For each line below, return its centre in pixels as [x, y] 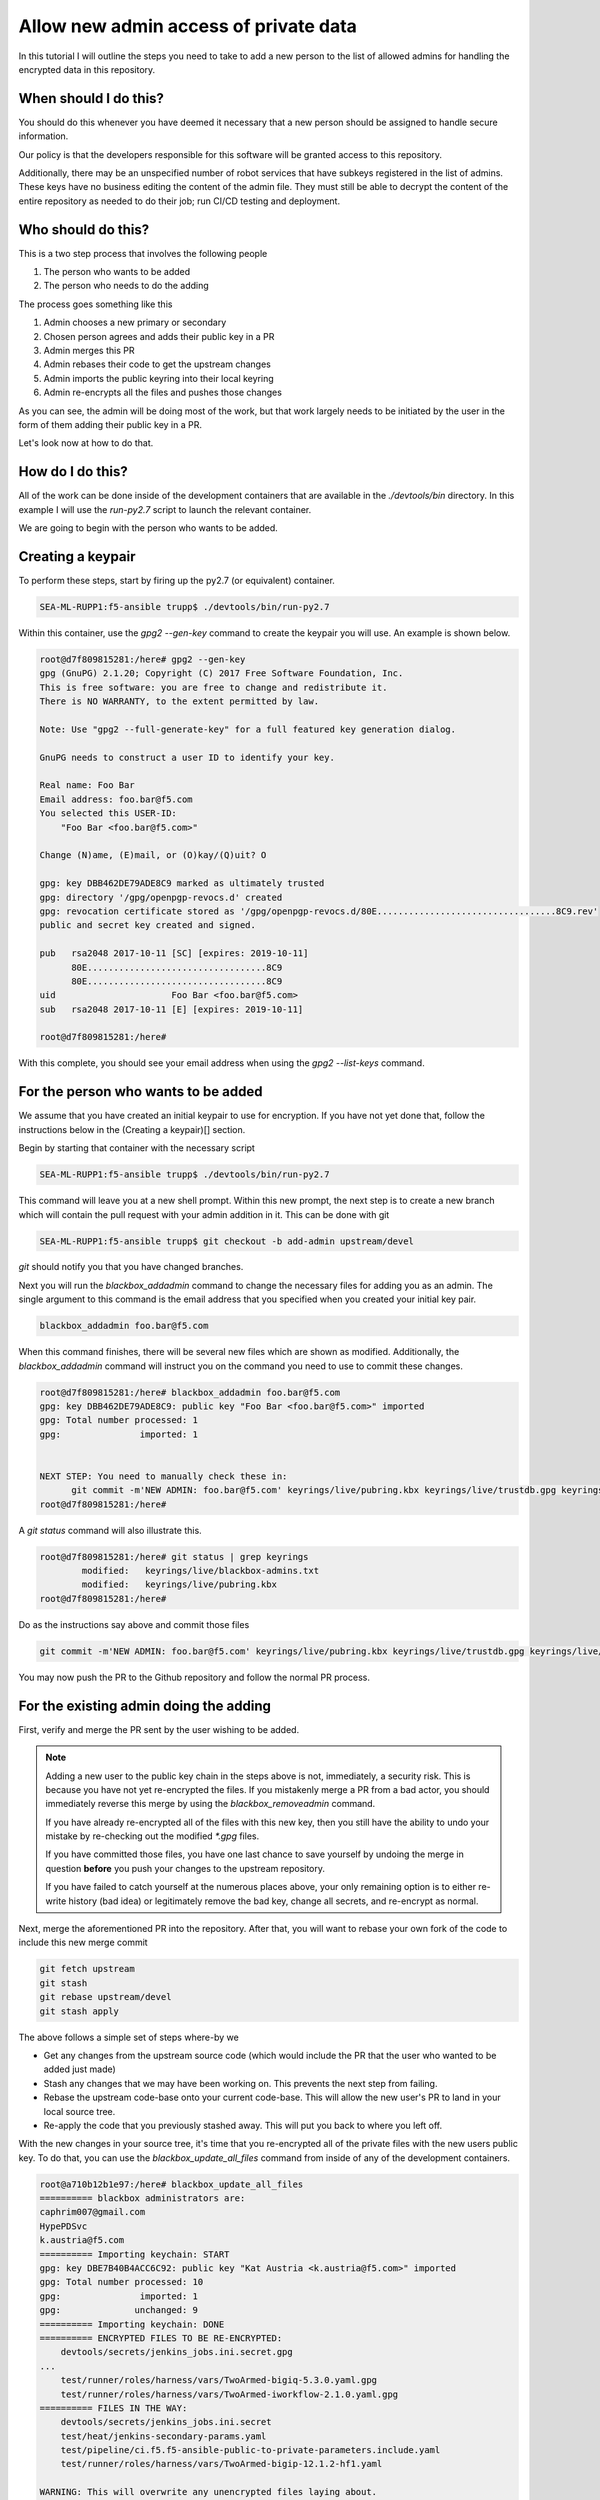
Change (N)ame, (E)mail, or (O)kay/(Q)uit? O [153, 855]
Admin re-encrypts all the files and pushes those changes [162, 392]
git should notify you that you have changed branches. [131, 1267]
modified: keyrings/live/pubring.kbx [179, 1584]
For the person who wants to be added [140, 1091]
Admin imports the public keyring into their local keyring [158, 378]
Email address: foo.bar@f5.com [116, 799]
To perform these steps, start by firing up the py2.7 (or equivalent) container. [176, 580]
